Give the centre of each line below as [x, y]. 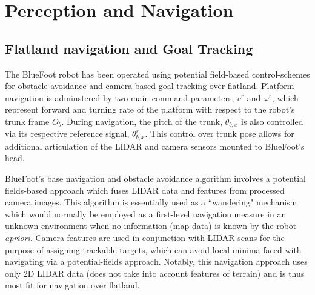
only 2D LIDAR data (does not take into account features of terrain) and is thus [155, 273]
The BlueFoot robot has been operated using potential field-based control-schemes [157, 74]
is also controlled [272, 121]
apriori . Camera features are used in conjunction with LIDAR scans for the [145, 238]
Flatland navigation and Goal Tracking [129, 48]
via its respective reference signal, [67, 134]
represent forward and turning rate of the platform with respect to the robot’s [150, 109]
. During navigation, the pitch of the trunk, [142, 121]
